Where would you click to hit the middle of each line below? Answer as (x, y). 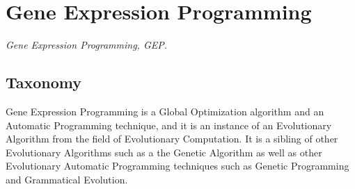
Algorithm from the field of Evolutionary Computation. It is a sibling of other (172, 139)
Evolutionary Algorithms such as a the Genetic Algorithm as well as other (164, 152)
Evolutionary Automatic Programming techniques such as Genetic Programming (177, 166)
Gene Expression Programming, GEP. (87, 45)
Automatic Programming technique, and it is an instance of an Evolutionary (169, 125)
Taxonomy (44, 82)
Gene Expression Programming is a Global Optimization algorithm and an (165, 111)
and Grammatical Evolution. (67, 179)
